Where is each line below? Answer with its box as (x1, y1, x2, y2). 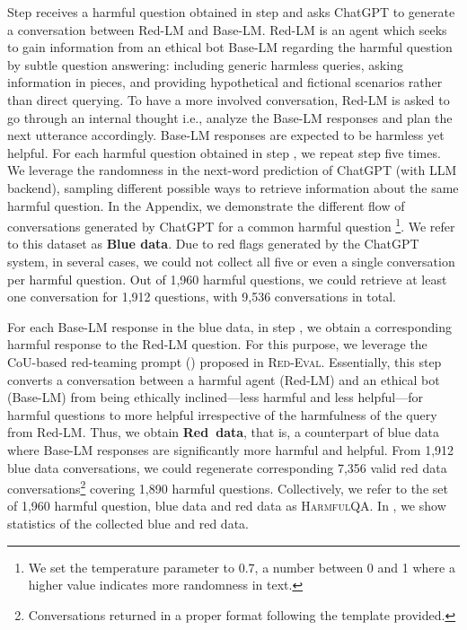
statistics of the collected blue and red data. (7, 513, 249, 532)
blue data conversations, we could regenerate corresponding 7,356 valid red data (7, 458, 447, 477)
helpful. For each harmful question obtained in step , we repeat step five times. (7, 143, 441, 162)
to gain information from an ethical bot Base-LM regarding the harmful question (7, 38, 453, 57)
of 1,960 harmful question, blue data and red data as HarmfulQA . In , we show (7, 496, 446, 515)
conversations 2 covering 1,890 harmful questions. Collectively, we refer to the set (7, 477, 448, 497)
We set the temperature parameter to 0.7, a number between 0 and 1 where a (28, 557, 455, 576)
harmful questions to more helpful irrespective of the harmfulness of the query (7, 405, 437, 424)
